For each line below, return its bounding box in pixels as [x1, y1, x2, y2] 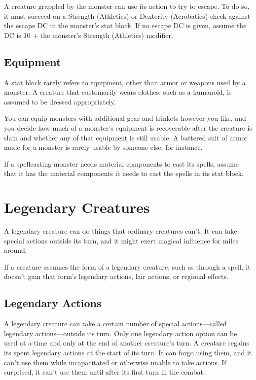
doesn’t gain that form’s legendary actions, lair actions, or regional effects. [4, 271, 228, 281]
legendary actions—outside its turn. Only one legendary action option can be [4, 328, 237, 338]
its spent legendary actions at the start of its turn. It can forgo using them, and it [4, 347, 252, 357]
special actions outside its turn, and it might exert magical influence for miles [4, 235, 238, 245]
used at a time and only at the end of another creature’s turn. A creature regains [4, 338, 250, 348]
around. [4, 245, 27, 255]
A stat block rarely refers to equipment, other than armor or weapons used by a [4, 77, 246, 87]
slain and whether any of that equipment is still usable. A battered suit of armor [4, 132, 248, 142]
